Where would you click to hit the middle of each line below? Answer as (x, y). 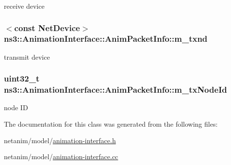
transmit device (27, 57)
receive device (24, 6)
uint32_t (22, 78)
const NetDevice (47, 27)
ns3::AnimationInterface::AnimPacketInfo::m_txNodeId (115, 90)
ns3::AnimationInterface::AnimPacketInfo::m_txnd (106, 39)
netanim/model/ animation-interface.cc (61, 157)
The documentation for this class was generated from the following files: (111, 124)
